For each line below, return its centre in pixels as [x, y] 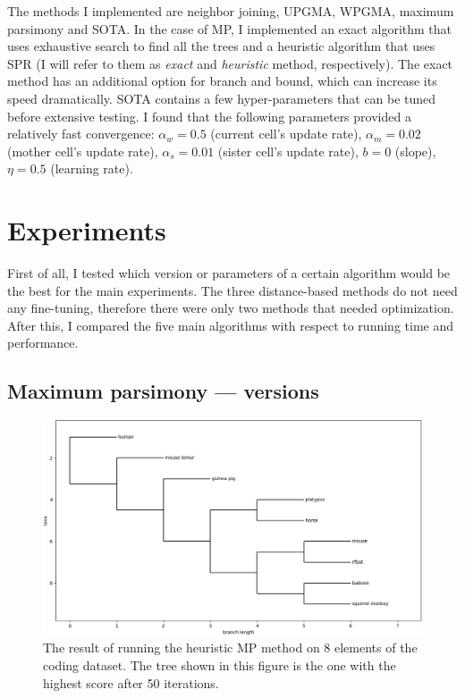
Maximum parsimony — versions [163, 391]
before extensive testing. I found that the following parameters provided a [209, 116]
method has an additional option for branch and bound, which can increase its [222, 81]
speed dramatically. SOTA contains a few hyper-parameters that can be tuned [222, 98]
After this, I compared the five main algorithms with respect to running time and [230, 325]
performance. [43, 343]
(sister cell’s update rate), [288, 151]
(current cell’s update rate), [286, 134]
